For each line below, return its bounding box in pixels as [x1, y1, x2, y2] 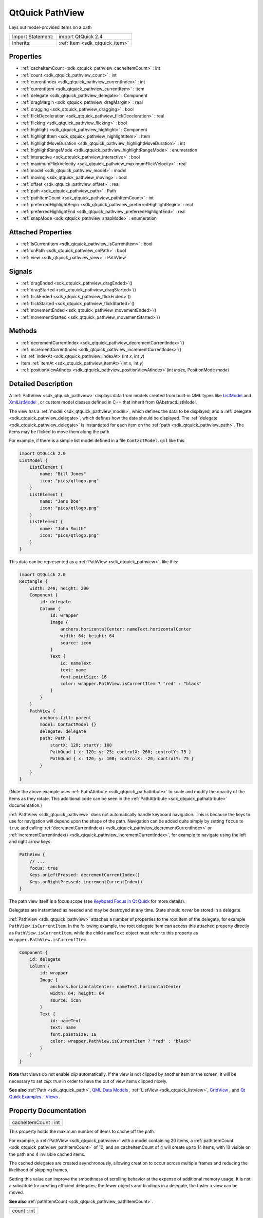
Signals [9, 267, 33, 275]
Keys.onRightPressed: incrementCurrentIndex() [29, 879, 143, 884]
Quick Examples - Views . [9, 1094, 60, 1100]
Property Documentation [9, 1106, 86, 1115]
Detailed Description [9, 380, 73, 388]
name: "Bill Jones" [39, 471, 86, 477]
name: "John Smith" [39, 526, 86, 531]
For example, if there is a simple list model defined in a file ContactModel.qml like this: [9, 438, 186, 443]
